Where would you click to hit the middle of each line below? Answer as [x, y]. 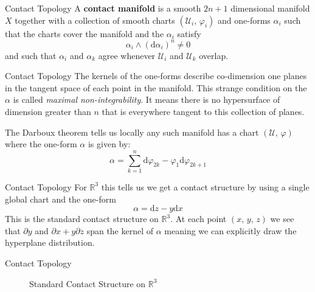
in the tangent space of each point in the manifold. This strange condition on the [156, 87]
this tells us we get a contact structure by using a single [205, 186]
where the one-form [41, 144]
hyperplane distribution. [50, 242]
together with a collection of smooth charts [95, 20]
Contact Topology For [46, 186]
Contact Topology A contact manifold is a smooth [103, 8]
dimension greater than [48, 112]
